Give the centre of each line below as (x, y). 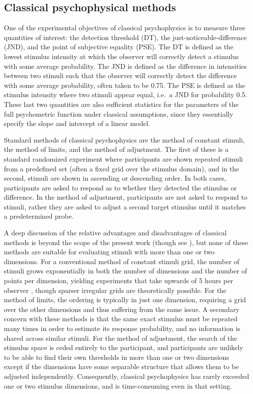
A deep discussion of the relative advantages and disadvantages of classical (116, 233)
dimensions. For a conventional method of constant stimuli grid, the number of (122, 261)
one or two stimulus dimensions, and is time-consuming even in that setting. (118, 385)
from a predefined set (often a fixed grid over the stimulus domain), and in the (122, 168)
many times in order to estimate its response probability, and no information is (122, 328)
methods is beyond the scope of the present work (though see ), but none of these (126, 242)
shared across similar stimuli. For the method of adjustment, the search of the (121, 338)
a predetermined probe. (39, 216)
